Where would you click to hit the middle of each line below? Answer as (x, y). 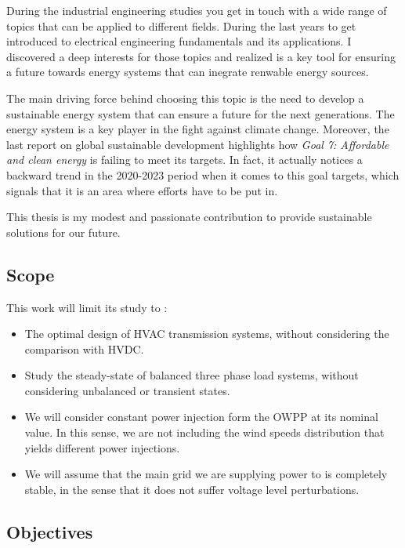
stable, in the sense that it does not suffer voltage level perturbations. (192, 489)
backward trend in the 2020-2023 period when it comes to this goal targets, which (203, 174)
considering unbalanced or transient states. (127, 390)
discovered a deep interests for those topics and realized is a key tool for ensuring (201, 56)
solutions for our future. (63, 232)
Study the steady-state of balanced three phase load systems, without (192, 375)
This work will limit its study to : (87, 307)
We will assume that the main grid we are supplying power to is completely (206, 474)
